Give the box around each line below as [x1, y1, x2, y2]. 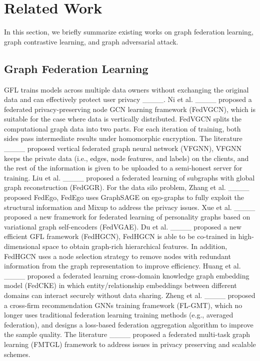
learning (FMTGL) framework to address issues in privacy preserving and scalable [4, 338, 256, 349]
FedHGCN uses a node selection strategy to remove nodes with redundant [4, 250, 231, 261]
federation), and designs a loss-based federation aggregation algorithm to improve [4, 319, 253, 329]
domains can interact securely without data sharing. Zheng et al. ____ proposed [4, 289, 255, 300]
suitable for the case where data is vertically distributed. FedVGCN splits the [4, 113, 241, 124]
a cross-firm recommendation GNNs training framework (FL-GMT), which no [4, 299, 242, 310]
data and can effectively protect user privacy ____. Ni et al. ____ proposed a [4, 94, 252, 104]
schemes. [4, 348, 30, 359]
